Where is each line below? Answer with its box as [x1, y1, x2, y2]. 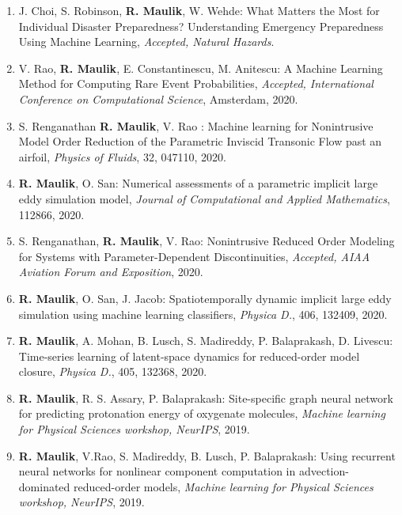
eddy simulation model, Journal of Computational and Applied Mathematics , [18, 190, 390, 206]
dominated [18, 478, 70, 494]
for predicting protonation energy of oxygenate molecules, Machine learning [18, 405, 385, 422]
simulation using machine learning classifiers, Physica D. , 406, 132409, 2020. [18, 305, 388, 322]
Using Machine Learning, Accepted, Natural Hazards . [18, 33, 275, 50]
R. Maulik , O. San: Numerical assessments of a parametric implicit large [18, 175, 378, 191]
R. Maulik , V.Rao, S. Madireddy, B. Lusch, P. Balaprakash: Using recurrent [18, 447, 396, 464]
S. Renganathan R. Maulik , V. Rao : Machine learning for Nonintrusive [18, 117, 374, 134]
